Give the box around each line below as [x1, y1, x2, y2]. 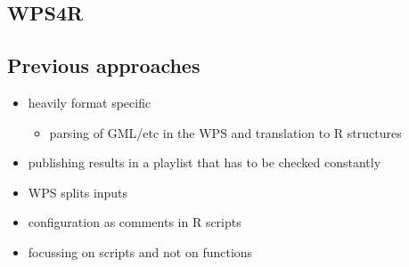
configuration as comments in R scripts [28, 213, 241, 231]
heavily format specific [28, 93, 151, 111]
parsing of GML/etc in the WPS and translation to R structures [49, 123, 402, 142]
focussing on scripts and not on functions [28, 242, 253, 261]
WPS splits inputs [28, 182, 128, 201]
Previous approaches [7, 52, 200, 79]
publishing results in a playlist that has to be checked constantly [28, 153, 381, 172]
